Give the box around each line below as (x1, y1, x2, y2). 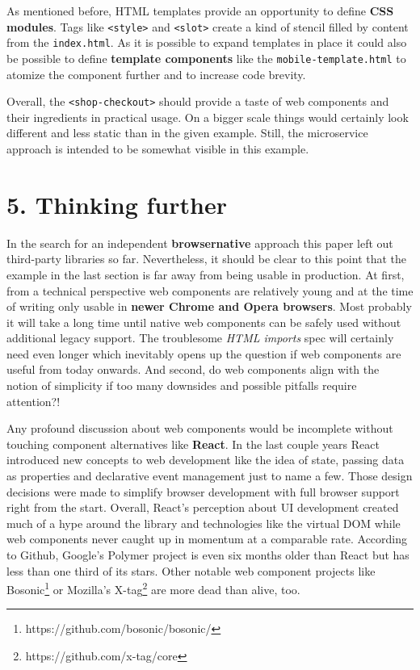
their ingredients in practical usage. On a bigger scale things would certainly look (6, 108, 409, 125)
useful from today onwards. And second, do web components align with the (6, 361, 380, 378)
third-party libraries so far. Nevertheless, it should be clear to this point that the (6, 250, 407, 267)
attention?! (6, 392, 61, 409)
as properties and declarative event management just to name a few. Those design (6, 467, 413, 484)
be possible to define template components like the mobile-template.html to (6, 49, 406, 66)
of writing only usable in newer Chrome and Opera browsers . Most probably (6, 298, 412, 315)
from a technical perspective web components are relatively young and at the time (6, 282, 414, 299)
